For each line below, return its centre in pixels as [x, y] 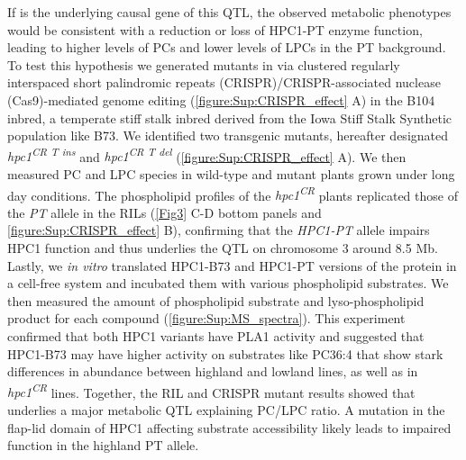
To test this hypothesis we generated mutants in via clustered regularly [204, 64]
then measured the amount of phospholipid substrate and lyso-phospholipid [216, 300]
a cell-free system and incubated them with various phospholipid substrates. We [228, 283]
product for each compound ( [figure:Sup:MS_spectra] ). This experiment [206, 318]
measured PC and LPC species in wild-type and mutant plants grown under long [231, 174]
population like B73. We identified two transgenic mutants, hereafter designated [228, 135]
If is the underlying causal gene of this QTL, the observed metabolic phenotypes [229, 12]
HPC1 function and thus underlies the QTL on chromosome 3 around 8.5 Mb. [223, 248]
